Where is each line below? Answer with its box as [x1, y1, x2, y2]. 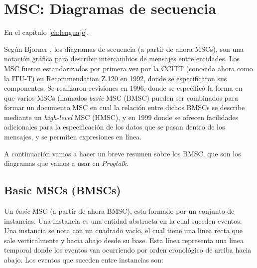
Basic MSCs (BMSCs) [4, 182, 121, 198]
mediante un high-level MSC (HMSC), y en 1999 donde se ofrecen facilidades [4, 112, 239, 122]
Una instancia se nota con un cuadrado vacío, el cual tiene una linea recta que [4, 225, 243, 236]
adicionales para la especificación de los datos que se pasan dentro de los [4, 122, 225, 132]
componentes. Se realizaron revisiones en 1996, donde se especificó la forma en [4, 83, 243, 93]
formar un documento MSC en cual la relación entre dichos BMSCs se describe [4, 102, 245, 113]
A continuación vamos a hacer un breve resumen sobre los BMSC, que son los [4, 148, 241, 158]
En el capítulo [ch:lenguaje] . [4, 27, 89, 37]
